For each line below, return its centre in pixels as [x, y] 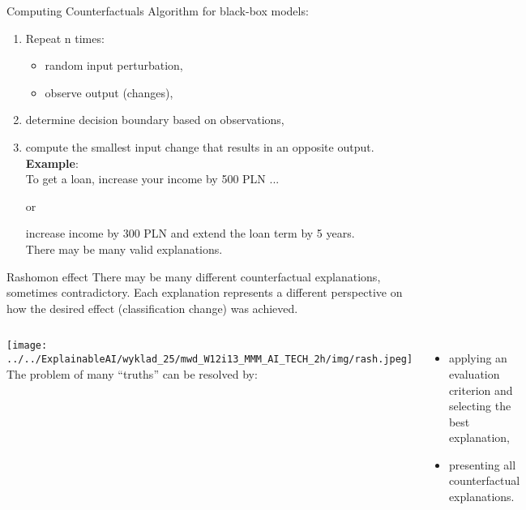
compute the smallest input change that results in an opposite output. [200, 146]
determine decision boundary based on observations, [155, 120]
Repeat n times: [65, 38]
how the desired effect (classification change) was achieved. [152, 308]
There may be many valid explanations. [124, 249]
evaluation [474, 373]
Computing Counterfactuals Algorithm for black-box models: [158, 11]
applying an [478, 358]
